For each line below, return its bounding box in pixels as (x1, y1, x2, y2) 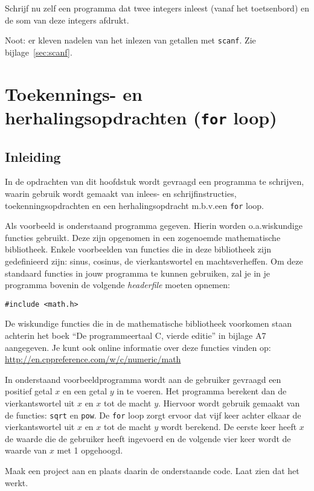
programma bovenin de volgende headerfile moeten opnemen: (5, 278, 230, 291)
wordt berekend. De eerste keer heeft (161, 420, 297, 433)
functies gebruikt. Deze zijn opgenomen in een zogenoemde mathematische (5, 231, 281, 243)
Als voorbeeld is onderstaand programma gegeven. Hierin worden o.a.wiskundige (5, 219, 303, 232)
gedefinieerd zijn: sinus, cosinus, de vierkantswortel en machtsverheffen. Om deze (5, 254, 303, 267)
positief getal (5, 385, 53, 397)
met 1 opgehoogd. (57, 444, 123, 457)
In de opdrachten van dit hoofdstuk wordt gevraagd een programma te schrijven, (5, 175, 304, 188)
